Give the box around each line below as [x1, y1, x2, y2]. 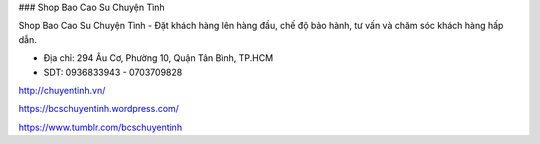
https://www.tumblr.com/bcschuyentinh [18, 121, 183, 133]
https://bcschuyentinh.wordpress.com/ [18, 103, 180, 115]
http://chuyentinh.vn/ [18, 84, 106, 96]
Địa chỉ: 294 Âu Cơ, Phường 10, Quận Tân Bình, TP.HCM [43, 52, 274, 64]
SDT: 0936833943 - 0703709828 [43, 66, 183, 78]
